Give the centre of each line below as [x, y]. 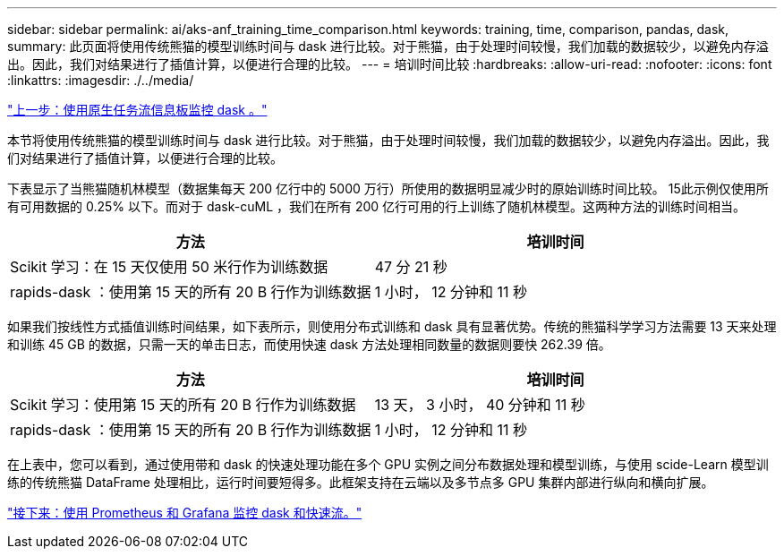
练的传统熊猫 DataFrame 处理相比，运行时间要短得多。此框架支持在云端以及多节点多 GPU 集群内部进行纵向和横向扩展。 [361, 482]
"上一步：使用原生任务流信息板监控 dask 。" [137, 110]
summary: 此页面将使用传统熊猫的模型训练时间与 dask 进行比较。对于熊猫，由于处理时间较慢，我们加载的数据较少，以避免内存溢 [388, 46]
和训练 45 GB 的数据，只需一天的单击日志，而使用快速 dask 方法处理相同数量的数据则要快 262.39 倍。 [309, 344]
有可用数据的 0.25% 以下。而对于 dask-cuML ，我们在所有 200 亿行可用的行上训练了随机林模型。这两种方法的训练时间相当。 [377, 206]
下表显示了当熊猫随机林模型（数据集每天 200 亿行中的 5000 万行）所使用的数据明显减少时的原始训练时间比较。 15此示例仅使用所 [388, 188]
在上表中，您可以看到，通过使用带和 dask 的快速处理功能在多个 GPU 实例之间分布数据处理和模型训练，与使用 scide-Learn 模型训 [388, 464]
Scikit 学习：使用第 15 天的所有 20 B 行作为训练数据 [183, 405]
